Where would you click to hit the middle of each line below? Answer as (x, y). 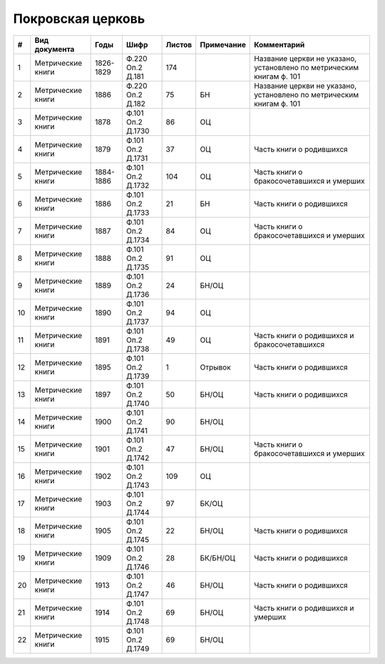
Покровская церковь (79, 19)
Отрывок (215, 367)
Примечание (223, 44)
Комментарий (279, 44)
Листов (179, 44)
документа (55, 49)
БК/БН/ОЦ (217, 558)
